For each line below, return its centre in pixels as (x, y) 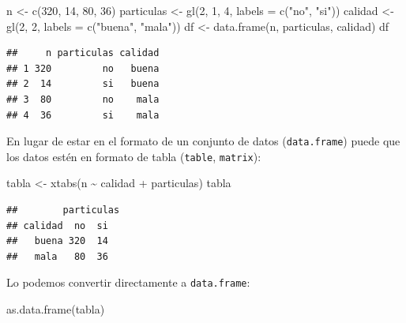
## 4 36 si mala (83, 115)
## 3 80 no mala (83, 99)
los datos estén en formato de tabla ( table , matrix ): (134, 156)
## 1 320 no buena (83, 68)
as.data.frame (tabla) (56, 309)
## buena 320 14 (57, 241)
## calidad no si (57, 225)
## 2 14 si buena (83, 84)
